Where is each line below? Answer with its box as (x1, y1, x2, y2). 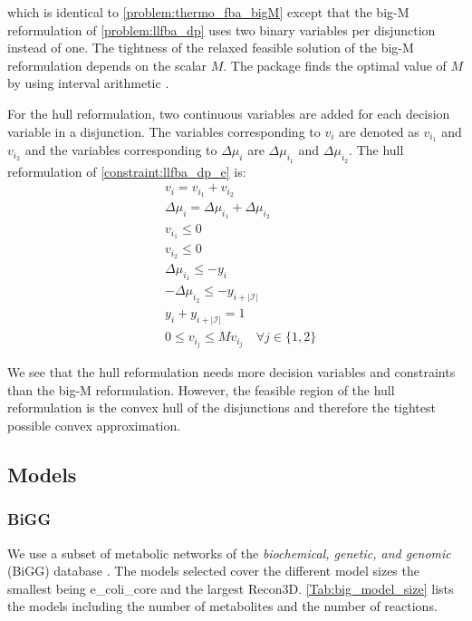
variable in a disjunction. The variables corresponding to (7, 121, 321, 141)
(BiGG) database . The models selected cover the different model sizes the (7, 561, 419, 580)
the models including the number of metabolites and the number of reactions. (7, 597, 438, 616)
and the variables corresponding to (24, 141, 217, 160)
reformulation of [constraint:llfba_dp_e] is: (7, 161, 246, 180)
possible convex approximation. (7, 416, 181, 435)
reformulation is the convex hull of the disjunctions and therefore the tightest (7, 398, 436, 417)
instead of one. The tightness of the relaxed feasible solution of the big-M (7, 38, 414, 57)
